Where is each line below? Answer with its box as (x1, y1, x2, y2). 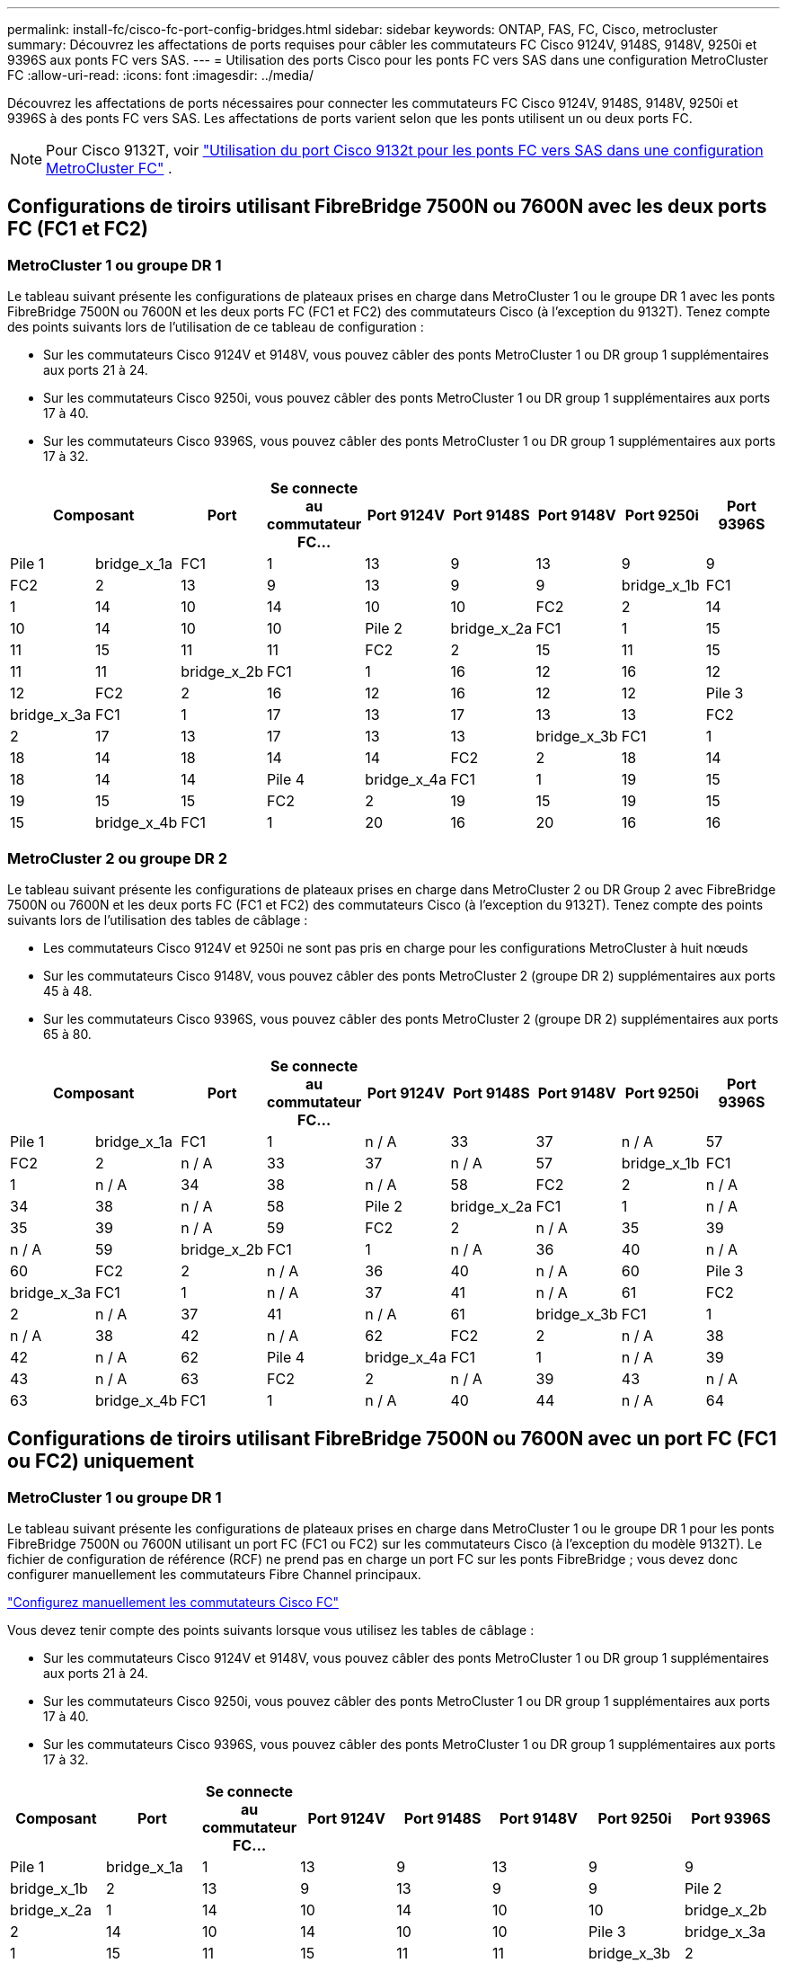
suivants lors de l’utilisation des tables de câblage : (7, 911, 308, 928)
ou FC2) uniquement (7, 1450, 195, 1473)
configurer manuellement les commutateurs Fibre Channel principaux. (7, 1567, 421, 1583)
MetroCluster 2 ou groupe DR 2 (7, 848, 228, 867)
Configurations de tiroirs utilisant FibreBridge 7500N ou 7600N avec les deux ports (7, 195, 767, 218)
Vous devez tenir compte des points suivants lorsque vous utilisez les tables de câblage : (7, 1622, 535, 1639)
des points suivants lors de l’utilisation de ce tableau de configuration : (7, 319, 424, 335)
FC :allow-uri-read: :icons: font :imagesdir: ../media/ (7, 67, 314, 83)
